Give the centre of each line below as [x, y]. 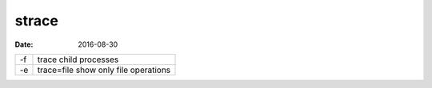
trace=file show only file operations [104, 70]
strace [37, 21]
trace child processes [78, 59]
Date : [24, 44]
